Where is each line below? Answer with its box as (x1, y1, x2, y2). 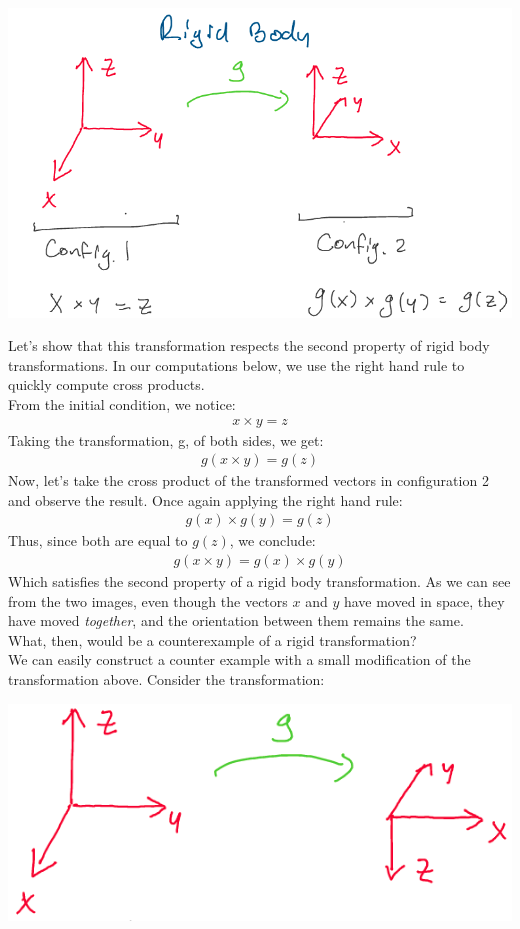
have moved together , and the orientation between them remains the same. (8, 610, 464, 631)
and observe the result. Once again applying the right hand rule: (8, 489, 403, 510)
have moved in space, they (343, 590, 505, 611)
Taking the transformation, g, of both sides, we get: (8, 429, 324, 450)
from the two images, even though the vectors (8, 590, 288, 611)
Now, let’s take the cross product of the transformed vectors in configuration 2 (8, 470, 489, 491)
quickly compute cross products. (8, 374, 205, 395)
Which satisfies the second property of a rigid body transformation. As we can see (8, 571, 511, 592)
